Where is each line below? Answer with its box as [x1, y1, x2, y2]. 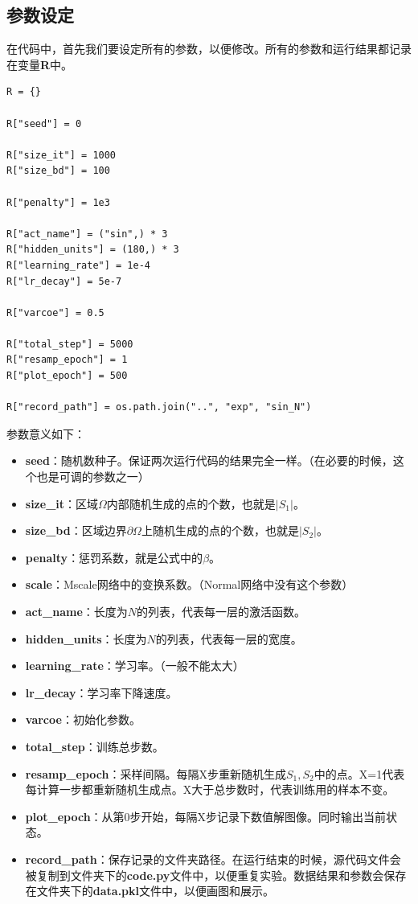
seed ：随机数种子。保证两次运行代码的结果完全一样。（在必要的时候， [25, 452, 393, 469]
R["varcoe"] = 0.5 [6, 306, 104, 318]
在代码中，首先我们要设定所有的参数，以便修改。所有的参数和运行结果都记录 [6, 40, 412, 57]
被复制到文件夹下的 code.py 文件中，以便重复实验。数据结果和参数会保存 [25, 866, 407, 883]
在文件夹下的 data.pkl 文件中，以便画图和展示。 [25, 882, 275, 899]
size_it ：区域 [25, 495, 99, 512]
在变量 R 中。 [6, 55, 73, 72]
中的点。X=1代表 [313, 765, 405, 782]
